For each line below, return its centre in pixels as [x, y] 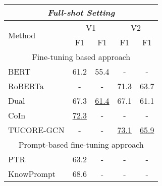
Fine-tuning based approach [81, 57]
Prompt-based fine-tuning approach [81, 144]
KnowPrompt [32, 174]
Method [22, 35]
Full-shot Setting [81, 12]
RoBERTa [26, 86]
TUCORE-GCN [36, 130]
